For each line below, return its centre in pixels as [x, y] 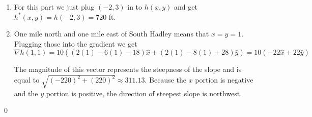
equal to [27, 80]
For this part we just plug [54, 7]
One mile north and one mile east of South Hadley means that [111, 34]
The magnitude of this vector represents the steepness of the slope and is [128, 69]
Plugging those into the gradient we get [76, 43]
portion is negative [224, 80]
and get [186, 7]
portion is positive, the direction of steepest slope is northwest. [144, 93]
